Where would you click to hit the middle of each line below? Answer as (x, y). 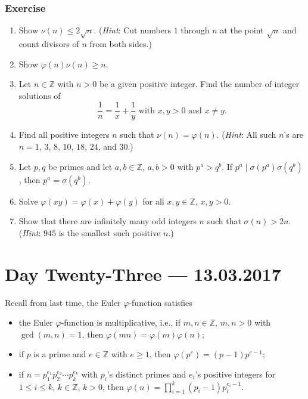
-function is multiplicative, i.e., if (121, 322)
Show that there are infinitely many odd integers (108, 221)
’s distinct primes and (147, 374)
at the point (242, 30)
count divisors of (49, 43)
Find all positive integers (64, 134)
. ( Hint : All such (246, 134)
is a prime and (60, 354)
